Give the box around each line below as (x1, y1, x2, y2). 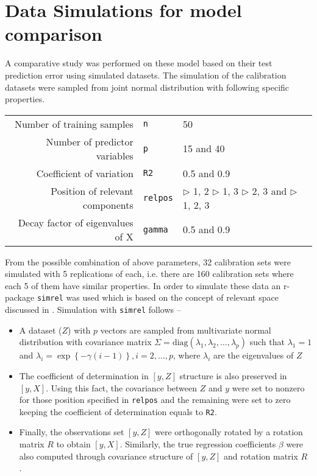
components (83, 197, 134, 212)
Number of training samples (14, 116, 134, 131)
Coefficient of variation (36, 166, 134, 180)
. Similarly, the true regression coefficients (119, 438, 276, 450)
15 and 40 (182, 141, 225, 156)
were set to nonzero (232, 381, 305, 394)
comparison (5, 21, 102, 46)
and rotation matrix (224, 449, 298, 462)
